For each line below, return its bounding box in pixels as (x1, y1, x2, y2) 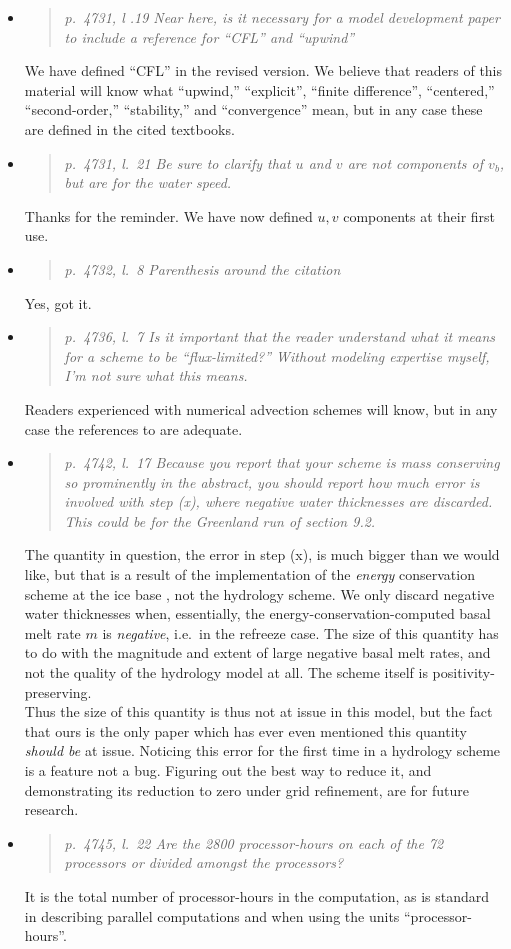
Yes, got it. (24, 292, 92, 313)
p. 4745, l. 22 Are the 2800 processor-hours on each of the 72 (64, 832, 444, 853)
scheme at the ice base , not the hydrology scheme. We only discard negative (24, 583, 495, 604)
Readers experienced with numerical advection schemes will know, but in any (24, 398, 498, 419)
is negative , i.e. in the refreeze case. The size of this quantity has (102, 622, 499, 643)
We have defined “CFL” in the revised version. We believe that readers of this (24, 60, 503, 81)
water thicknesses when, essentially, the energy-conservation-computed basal (24, 603, 491, 624)
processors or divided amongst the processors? (64, 852, 344, 873)
